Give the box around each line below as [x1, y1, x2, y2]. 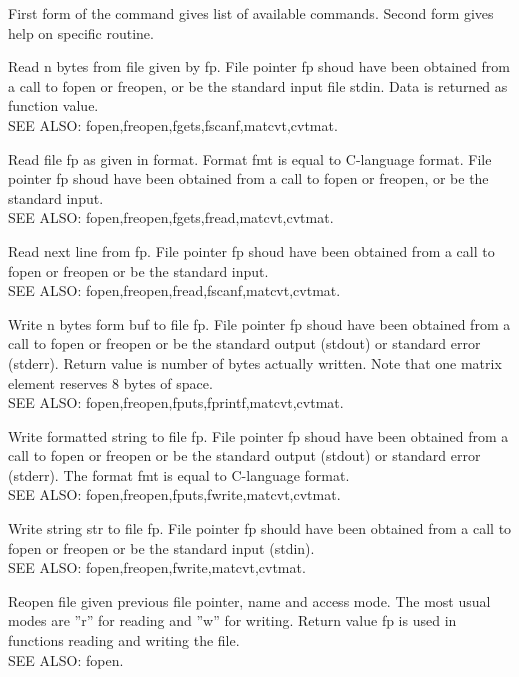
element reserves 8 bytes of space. [8, 372, 213, 393]
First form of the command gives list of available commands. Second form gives [8, 3, 494, 23]
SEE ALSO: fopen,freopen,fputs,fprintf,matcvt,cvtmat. [8, 392, 344, 413]
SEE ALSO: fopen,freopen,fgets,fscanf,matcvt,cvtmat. [8, 114, 338, 135]
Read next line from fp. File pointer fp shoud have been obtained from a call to [8, 240, 495, 261]
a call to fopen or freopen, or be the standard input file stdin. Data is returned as [8, 75, 508, 96]
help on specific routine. [8, 22, 154, 43]
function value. [8, 95, 99, 116]
